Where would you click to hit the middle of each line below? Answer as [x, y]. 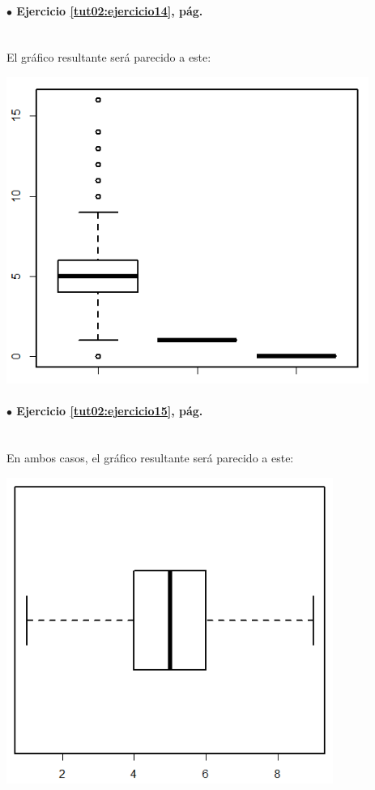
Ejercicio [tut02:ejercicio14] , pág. [110, 10]
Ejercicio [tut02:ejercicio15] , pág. [110, 411]
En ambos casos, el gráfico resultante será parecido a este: [150, 457]
